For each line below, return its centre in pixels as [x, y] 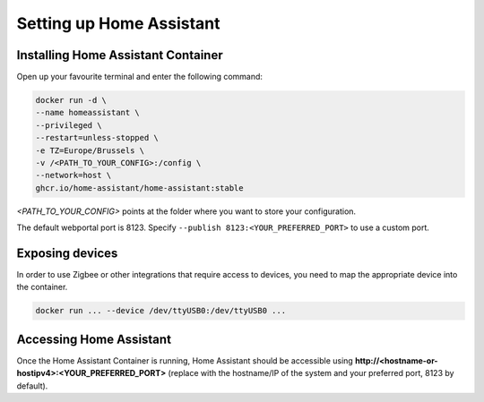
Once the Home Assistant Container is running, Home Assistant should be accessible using [185, 360]
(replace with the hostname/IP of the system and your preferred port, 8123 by [311, 373]
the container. [42, 287]
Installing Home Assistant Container [120, 55]
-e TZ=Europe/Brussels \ [90, 150]
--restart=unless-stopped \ [97, 138]
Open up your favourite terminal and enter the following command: [140, 77]
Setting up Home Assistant [118, 23]
